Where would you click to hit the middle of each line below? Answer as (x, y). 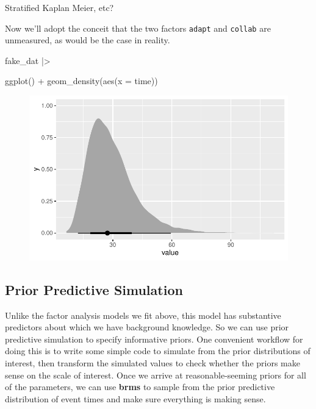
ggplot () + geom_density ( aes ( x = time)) (81, 81)
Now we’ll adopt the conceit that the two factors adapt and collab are (138, 28)
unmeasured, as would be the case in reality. (88, 40)
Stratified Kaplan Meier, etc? (59, 7)
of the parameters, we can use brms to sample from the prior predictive (140, 387)
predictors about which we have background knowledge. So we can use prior (147, 327)
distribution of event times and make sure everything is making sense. (135, 398)
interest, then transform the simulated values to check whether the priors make (153, 363)
